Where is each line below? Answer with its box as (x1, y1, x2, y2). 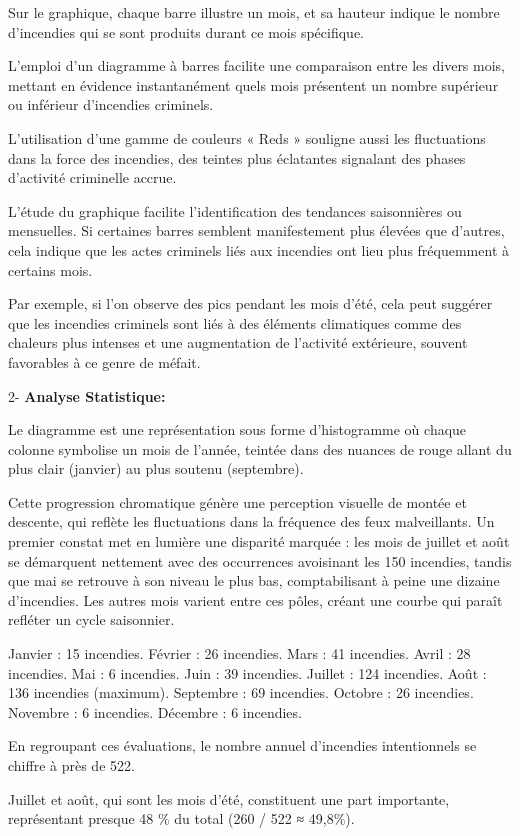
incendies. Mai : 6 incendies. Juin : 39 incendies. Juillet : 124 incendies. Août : (8, 662, 487, 683)
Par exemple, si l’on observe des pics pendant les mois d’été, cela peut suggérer (8, 293, 493, 314)
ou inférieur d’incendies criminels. (8, 94, 214, 115)
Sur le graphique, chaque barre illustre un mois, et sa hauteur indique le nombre (8, 2, 500, 22)
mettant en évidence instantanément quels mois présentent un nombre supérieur (8, 74, 499, 95)
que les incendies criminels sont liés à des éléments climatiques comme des (8, 312, 462, 333)
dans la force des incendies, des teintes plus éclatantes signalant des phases (8, 147, 466, 168)
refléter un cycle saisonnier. (8, 609, 175, 630)
